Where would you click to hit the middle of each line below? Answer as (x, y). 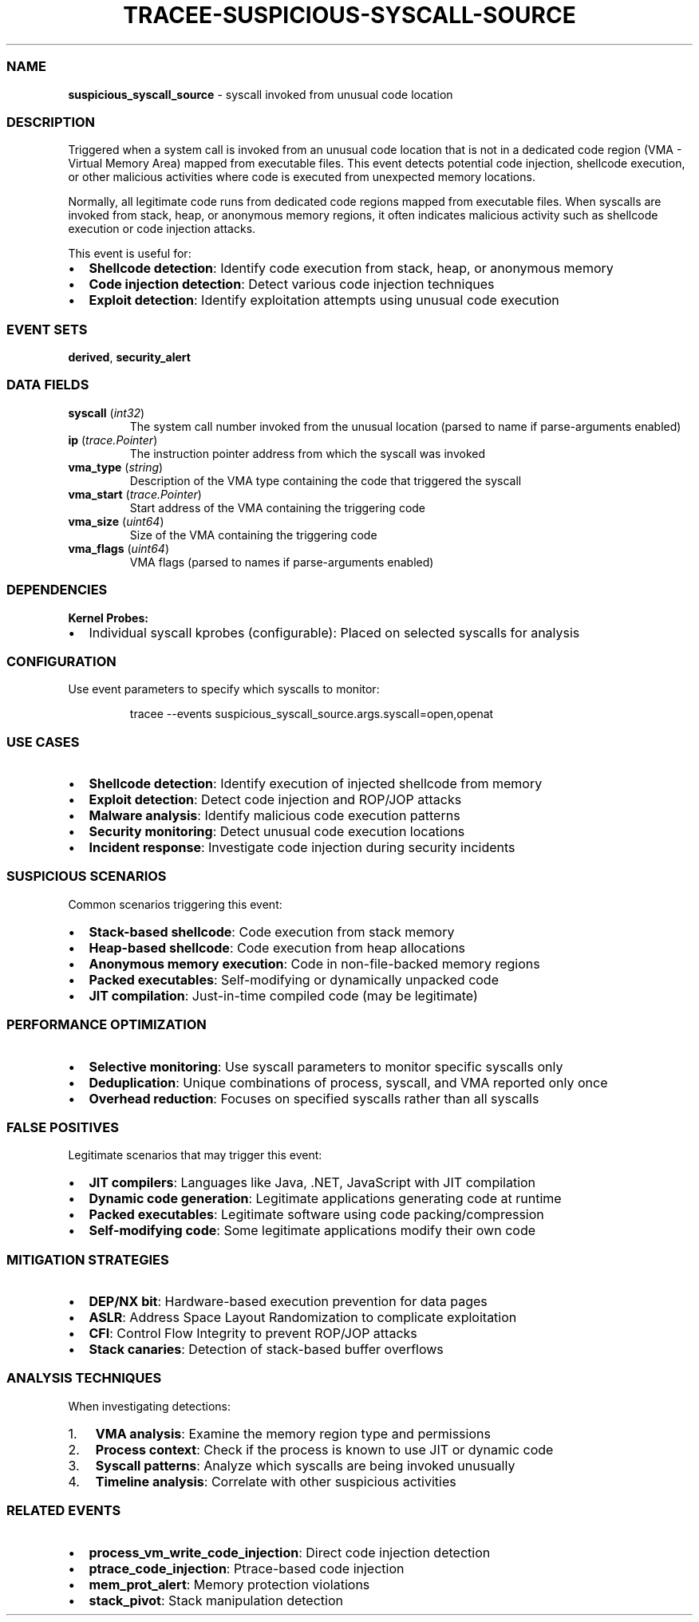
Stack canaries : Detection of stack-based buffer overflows (266, 1349)
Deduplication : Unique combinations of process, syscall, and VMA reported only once (348, 1082)
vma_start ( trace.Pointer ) (135, 494)
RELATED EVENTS (64, 1511)
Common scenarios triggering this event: (175, 904)
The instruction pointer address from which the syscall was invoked (308, 453)
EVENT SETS (47, 329)
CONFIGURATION (61, 661)
